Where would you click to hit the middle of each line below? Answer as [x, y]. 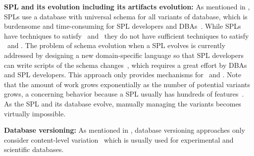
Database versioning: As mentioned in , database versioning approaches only [125, 130]
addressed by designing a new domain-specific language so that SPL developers [124, 55]
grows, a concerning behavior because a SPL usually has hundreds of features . [124, 94]
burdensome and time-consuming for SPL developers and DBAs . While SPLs [123, 26]
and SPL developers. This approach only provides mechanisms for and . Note [123, 75]
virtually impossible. [35, 113]
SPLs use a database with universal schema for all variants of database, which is [126, 16]
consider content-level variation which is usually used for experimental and [119, 139]
